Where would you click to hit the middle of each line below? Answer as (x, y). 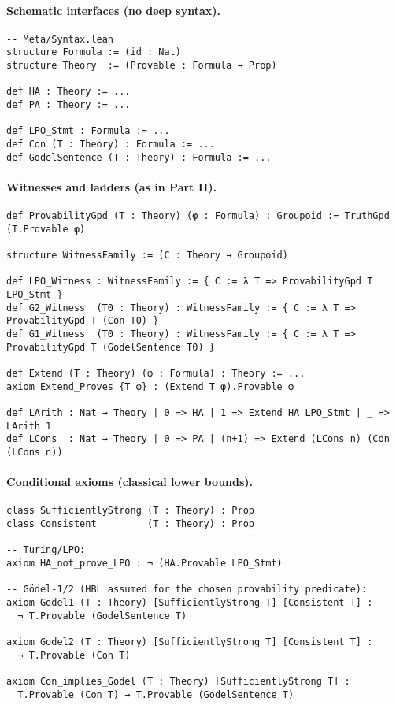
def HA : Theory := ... (68, 92)
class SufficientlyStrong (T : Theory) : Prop (130, 511)
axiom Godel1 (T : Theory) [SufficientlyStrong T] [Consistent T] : (190, 603)
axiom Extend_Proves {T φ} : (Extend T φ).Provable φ (150, 386)
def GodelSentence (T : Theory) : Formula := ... (139, 157)
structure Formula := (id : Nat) (94, 52)
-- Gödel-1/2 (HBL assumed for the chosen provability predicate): (187, 590)
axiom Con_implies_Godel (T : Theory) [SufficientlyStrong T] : (178, 681)
